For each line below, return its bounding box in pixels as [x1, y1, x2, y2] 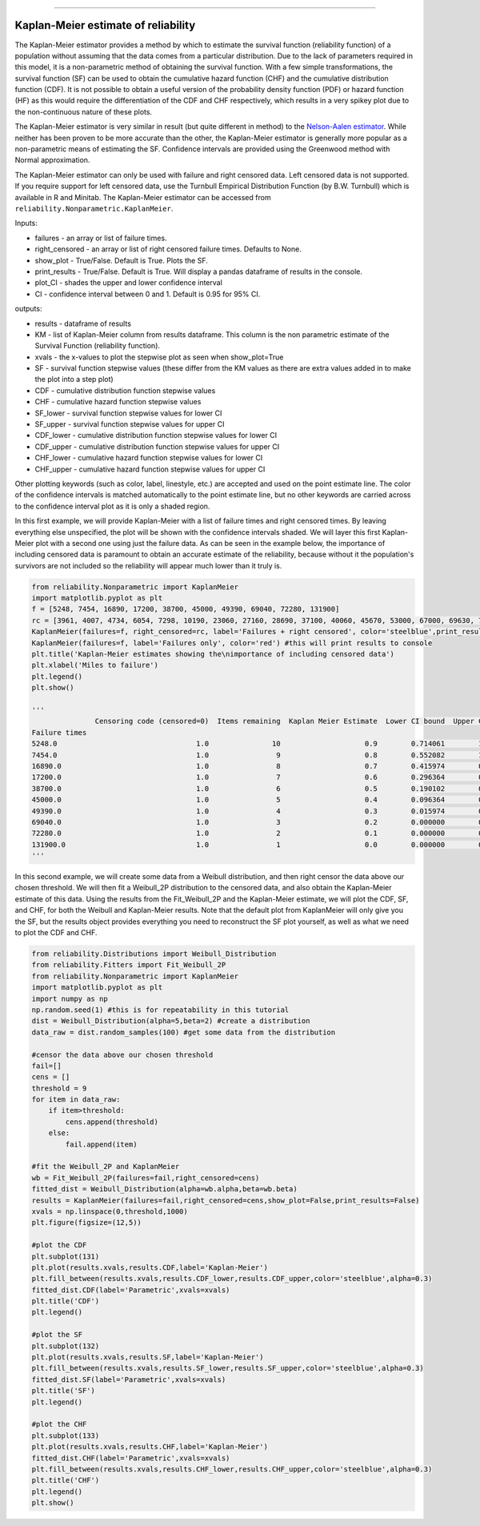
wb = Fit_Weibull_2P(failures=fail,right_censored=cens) [31, 1173, 260, 1183]
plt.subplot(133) [31, 1431, 100, 1440]
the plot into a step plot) [34, 375, 114, 384]
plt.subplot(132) [31, 1341, 100, 1351]
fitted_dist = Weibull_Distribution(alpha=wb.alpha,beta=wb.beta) [31, 1185, 298, 1194]
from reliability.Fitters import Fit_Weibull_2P [31, 961, 226, 970]
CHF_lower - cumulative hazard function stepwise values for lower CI [34, 453, 263, 463]
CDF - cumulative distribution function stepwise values [34, 385, 216, 396]
